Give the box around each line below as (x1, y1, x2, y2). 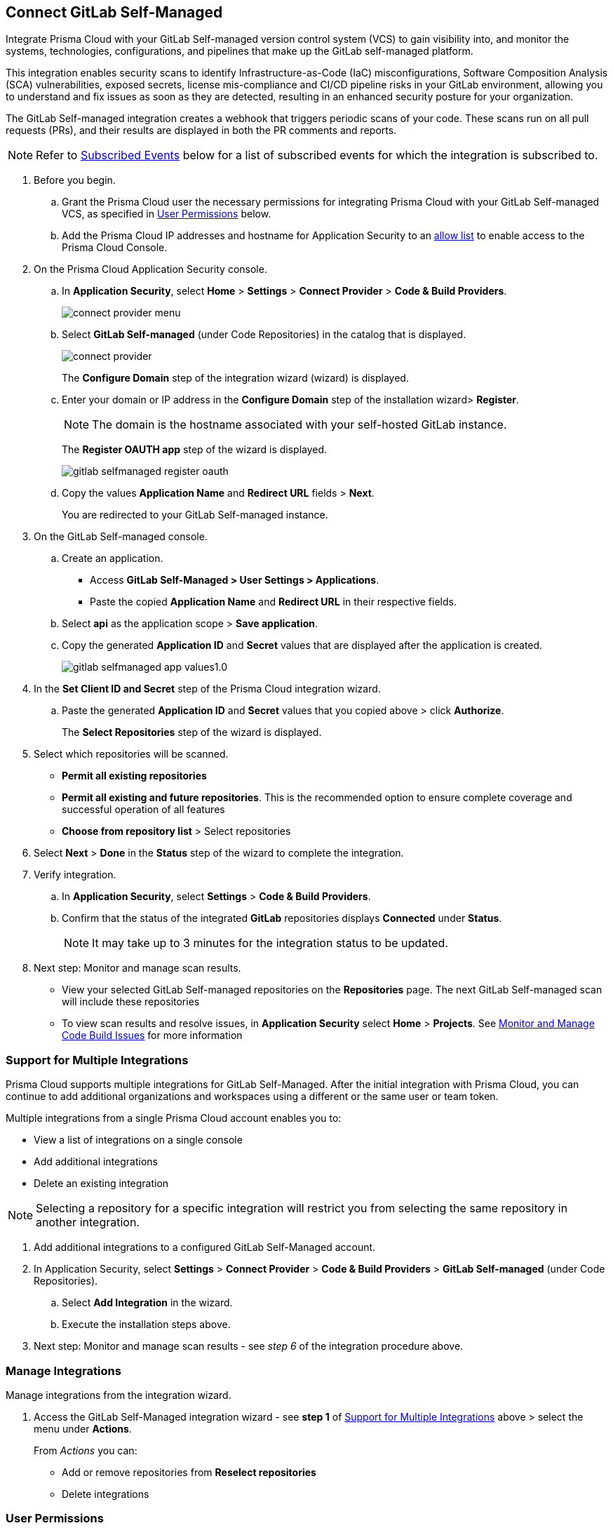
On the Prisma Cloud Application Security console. (34, 263, 267, 276)
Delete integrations (62, 1487, 149, 1500)
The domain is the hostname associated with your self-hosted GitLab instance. (92, 417, 507, 432)
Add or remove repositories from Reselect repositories (62, 1466, 316, 1478)
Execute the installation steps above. (62, 1318, 231, 1331)
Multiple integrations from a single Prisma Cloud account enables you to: (6, 1112, 342, 1125)
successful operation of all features (62, 803, 225, 816)
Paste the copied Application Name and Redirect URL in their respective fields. (90, 596, 457, 608)
